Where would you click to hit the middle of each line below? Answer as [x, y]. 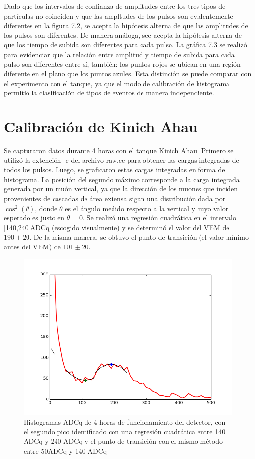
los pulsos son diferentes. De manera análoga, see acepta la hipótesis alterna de [123, 35]
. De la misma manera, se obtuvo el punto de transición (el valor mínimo [139, 237]
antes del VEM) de [32, 246]
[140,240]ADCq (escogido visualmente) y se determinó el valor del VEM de [117, 227]
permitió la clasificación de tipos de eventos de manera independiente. [109, 93]
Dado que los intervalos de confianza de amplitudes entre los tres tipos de [115, 6]
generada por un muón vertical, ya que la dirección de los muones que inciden [121, 189]
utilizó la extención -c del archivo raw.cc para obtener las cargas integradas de [122, 160]
